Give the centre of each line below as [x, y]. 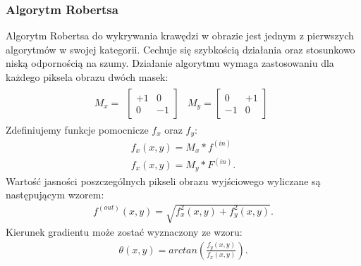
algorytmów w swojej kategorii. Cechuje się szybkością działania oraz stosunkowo [180, 49]
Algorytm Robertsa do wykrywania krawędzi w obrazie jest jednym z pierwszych [180, 36]
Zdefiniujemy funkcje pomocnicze [77, 129]
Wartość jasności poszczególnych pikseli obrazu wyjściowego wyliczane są [163, 180]
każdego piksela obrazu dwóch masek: [87, 77]
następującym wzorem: [55, 195]
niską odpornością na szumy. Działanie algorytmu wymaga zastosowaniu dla [170, 63]
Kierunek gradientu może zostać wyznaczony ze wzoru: [124, 232]
